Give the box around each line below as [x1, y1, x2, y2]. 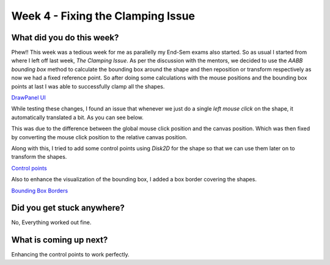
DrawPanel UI [11, 94, 46, 101]
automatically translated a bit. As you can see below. [11, 114, 144, 121]
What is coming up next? [11, 235, 108, 245]
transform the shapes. [11, 153, 67, 161]
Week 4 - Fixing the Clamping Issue [11, 9, 196, 23]
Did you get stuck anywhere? [11, 203, 125, 213]
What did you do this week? [11, 32, 119, 43]
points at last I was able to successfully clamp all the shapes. [11, 82, 165, 90]
